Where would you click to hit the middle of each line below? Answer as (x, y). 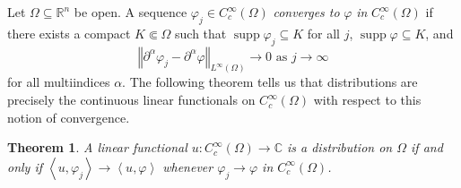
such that (201, 33)
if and (427, 147)
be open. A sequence (130, 12)
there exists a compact (69, 33)
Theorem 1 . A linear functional (97, 147)
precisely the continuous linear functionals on (131, 100)
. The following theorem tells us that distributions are (270, 82)
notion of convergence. (69, 117)
